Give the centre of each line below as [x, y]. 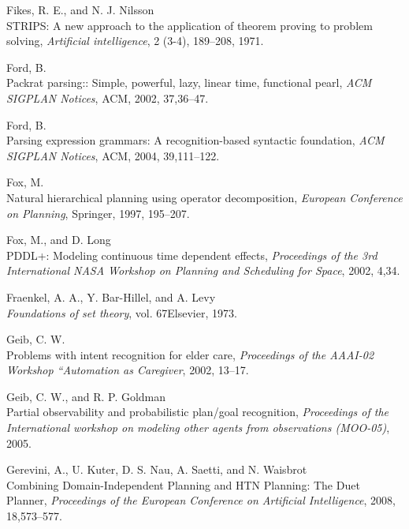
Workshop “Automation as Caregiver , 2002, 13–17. [128, 370]
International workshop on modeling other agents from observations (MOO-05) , [198, 428]
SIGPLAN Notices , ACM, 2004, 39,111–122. [113, 155]
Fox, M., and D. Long [59, 240]
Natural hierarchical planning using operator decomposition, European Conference [204, 197]
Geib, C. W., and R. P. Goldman [86, 396]
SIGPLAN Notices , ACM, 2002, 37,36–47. [108, 98]
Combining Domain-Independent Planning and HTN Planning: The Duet [183, 484]
